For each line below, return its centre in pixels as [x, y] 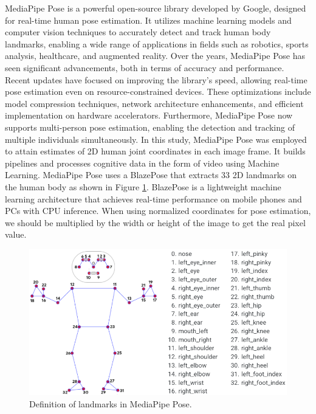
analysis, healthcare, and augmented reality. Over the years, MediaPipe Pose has [155, 56]
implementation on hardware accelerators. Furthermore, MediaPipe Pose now [149, 115]
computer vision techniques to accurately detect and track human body [138, 32]
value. [16, 234]
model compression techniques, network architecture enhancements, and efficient [154, 103]
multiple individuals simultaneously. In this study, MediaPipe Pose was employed [156, 139]
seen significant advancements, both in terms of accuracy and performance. [145, 67]
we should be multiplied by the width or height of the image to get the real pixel [155, 222]
